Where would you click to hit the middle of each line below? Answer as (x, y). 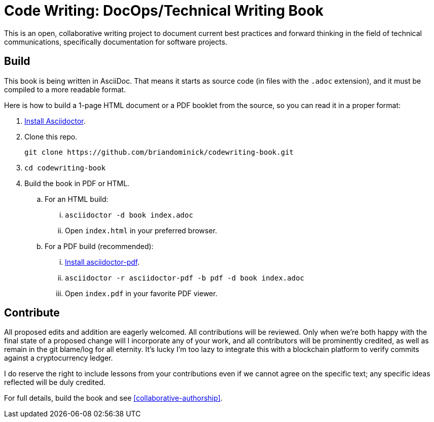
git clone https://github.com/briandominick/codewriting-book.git (159, 152)
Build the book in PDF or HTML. (77, 183)
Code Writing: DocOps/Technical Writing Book (164, 11)
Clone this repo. (51, 136)
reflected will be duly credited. (55, 382)
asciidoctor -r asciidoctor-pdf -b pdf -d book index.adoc (185, 278)
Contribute (32, 313)
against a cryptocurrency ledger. (59, 358)
